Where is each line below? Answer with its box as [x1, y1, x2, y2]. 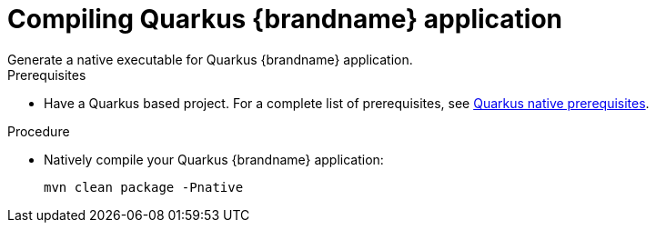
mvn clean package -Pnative [44, 179, 244, 195]
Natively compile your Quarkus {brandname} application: [44, 151, 384, 167]
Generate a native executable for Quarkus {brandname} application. [7, 51, 413, 67]
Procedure [7, 123, 70, 139]
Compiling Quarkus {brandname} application [7, 4, 563, 35]
